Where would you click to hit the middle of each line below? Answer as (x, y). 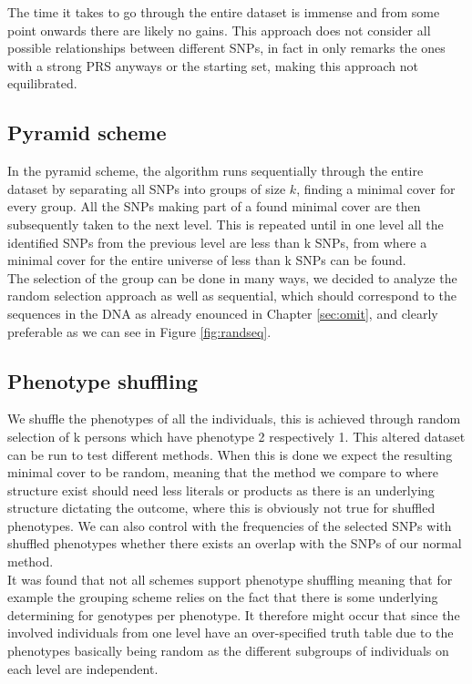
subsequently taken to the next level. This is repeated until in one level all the (226, 224)
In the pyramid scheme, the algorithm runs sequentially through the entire (215, 171)
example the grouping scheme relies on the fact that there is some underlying (223, 597)
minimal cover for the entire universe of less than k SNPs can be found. (207, 260)
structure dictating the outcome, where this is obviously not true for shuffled (221, 508)
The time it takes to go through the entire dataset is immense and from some (224, 12)
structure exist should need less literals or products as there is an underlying (221, 490)
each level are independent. (83, 668)
